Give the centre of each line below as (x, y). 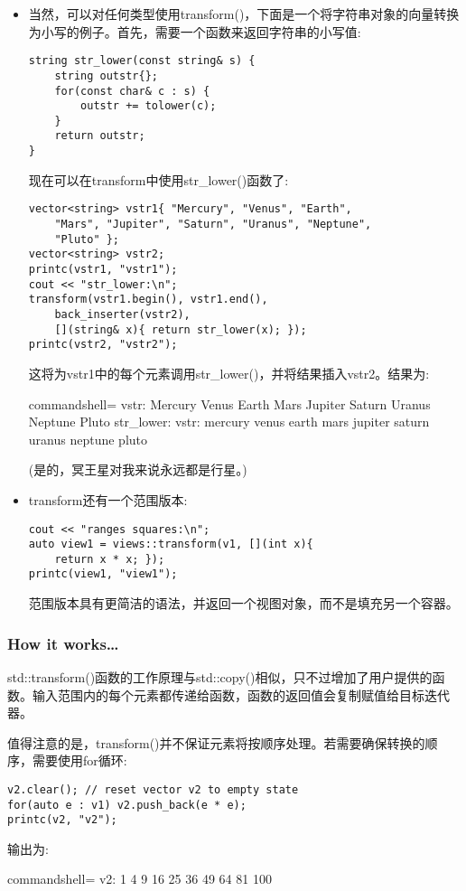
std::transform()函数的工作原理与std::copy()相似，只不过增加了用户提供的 (220, 676)
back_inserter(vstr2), (122, 314)
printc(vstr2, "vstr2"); (103, 345)
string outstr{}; (106, 75)
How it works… (63, 643)
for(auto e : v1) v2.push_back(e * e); (127, 805)
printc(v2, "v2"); (62, 820)
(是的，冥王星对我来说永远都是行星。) (138, 469)
